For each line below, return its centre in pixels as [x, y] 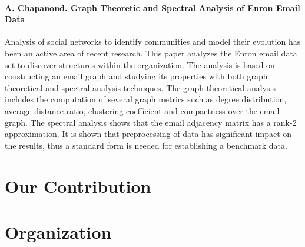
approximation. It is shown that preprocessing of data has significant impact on [148, 134]
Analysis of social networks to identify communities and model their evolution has [153, 41]
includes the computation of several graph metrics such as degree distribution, [146, 99]
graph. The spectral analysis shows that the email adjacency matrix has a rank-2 [151, 122]
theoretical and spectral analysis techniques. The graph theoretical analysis [140, 87]
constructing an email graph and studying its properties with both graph [136, 76]
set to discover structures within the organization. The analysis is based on [140, 64]
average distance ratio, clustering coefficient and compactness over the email [142, 110]
